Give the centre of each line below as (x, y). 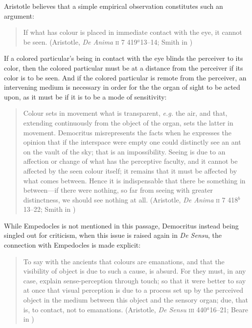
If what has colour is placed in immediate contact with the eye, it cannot (133, 32)
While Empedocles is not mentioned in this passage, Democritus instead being (121, 225)
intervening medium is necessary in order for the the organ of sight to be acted (122, 87)
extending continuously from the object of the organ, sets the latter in (128, 122)
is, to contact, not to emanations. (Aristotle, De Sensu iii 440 (115, 309)
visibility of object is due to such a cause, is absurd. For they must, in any (135, 271)
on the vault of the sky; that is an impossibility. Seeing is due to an (124, 151)
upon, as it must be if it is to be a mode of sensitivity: (85, 96)
